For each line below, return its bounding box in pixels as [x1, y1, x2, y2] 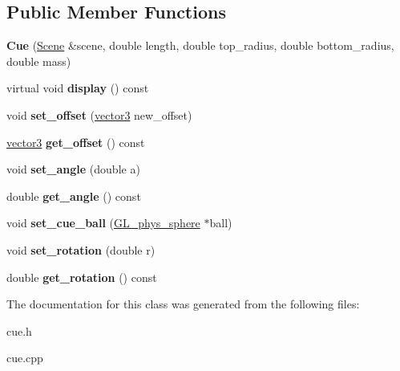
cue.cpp [6, 349, 43, 366]
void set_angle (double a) [6, 161, 140, 177]
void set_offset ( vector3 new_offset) [6, 106, 192, 123]
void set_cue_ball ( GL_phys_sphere [6, 214, 200, 231]
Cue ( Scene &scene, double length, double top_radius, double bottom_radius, [6, 37, 394, 54]
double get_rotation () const [6, 268, 157, 285]
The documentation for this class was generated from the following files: [6, 296, 360, 312]
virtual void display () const [6, 79, 149, 96]
